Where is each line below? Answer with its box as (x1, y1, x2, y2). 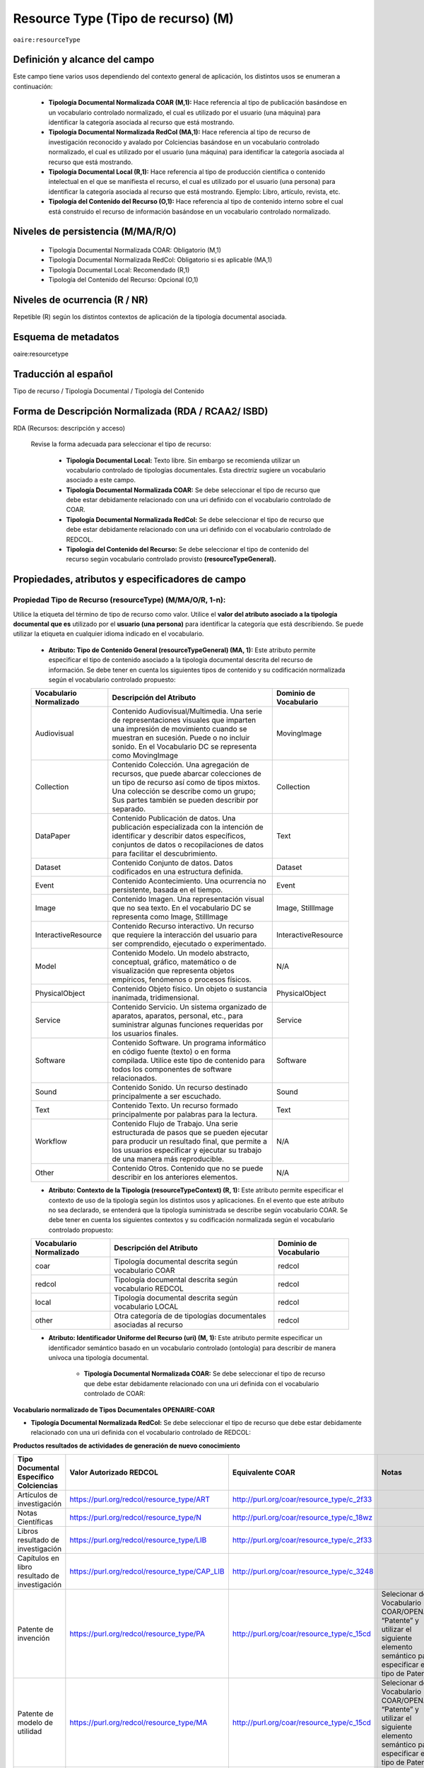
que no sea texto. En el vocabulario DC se (112, 903, 252, 913)
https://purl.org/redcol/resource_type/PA (69, 1629, 205, 1639)
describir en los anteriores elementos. (112, 1173, 238, 1182)
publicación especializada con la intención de (112, 822, 264, 832)
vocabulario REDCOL (114, 1284, 184, 1293)
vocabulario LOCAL (114, 1302, 179, 1312)
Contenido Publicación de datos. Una (112, 813, 236, 823)
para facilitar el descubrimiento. (112, 849, 218, 859)
